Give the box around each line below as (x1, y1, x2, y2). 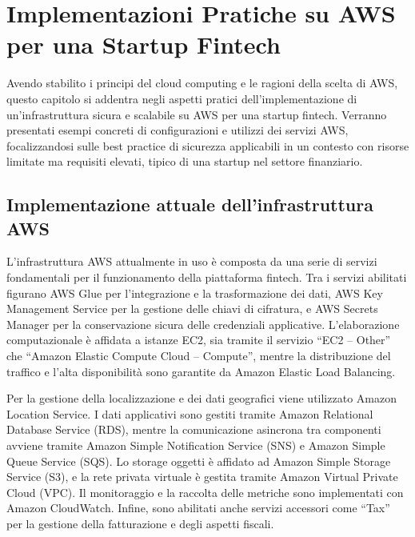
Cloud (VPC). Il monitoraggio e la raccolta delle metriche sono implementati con (6, 483, 404, 500)
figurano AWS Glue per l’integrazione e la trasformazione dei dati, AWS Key (6, 284, 383, 301)
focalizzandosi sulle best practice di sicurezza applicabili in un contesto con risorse (6, 137, 409, 154)
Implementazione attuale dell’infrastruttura (6, 192, 373, 217)
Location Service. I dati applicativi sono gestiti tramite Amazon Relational (6, 405, 373, 422)
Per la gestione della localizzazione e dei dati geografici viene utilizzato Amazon (6, 390, 397, 407)
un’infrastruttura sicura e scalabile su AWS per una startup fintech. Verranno (6, 106, 387, 122)
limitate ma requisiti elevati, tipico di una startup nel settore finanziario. (6, 153, 363, 170)
